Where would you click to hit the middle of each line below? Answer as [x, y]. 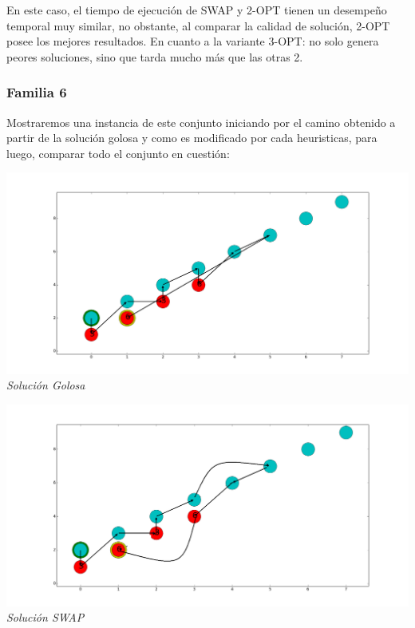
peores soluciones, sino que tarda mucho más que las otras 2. [155, 56]
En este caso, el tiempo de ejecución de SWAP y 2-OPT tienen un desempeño [197, 10]
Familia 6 [37, 92]
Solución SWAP [45, 617]
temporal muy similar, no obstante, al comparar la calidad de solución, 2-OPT [198, 25]
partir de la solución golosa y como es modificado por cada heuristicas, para [192, 138]
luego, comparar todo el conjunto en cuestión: [118, 153]
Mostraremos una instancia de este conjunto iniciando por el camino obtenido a [201, 122]
